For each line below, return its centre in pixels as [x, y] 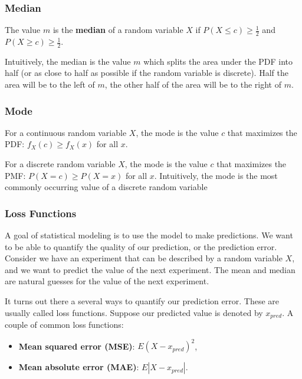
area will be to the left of [50, 84]
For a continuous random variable [66, 132]
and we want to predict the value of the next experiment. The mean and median [150, 269]
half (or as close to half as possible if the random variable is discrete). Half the [147, 73]
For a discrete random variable [60, 164]
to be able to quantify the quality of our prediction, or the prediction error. [141, 246]
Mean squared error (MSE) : [77, 346]
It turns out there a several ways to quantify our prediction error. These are [142, 301]
